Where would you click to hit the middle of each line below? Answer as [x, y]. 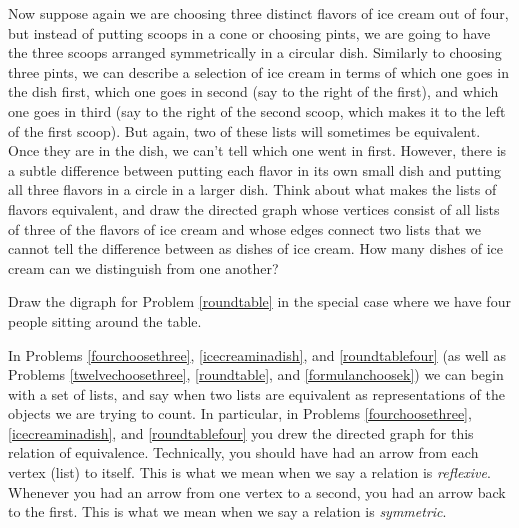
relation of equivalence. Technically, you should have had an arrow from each [243, 452]
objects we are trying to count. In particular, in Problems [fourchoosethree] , [240, 413]
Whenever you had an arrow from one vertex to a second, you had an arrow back [257, 491]
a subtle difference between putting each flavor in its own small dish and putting [255, 169]
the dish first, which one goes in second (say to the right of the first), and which [253, 91]
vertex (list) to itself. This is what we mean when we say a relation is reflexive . [249, 472]
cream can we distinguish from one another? [143, 267]
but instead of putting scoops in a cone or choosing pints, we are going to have [249, 32]
